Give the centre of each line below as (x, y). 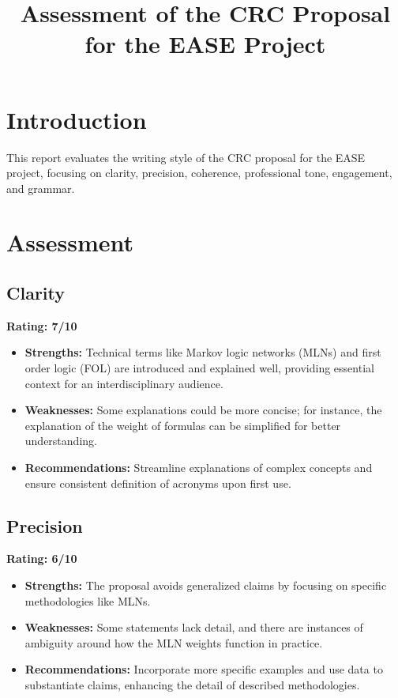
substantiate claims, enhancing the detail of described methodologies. (192, 684)
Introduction (77, 119)
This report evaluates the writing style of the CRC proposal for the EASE (186, 157)
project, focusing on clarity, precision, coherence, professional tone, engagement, (199, 173)
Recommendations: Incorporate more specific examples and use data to (204, 669)
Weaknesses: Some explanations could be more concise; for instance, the (203, 410)
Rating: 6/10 (42, 558)
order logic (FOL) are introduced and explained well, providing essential (199, 368)
